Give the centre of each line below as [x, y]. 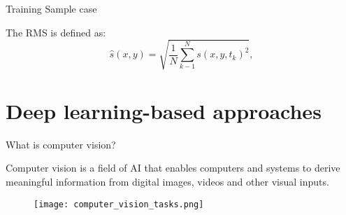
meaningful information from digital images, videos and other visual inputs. [167, 182]
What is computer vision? [61, 144]
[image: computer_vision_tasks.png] [119, 204]
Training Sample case [51, 8]
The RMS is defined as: [56, 32]
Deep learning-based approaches [164, 110]
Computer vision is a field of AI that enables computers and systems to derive [173, 168]
